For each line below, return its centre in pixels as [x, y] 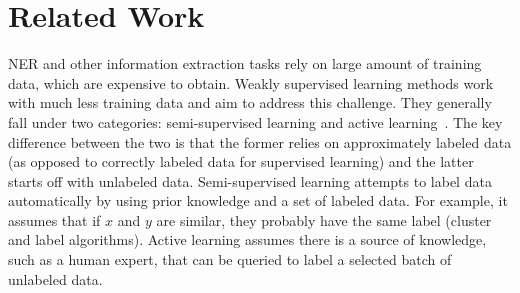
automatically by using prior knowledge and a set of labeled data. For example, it [258, 200]
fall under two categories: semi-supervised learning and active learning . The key [255, 121]
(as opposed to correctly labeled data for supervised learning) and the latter [241, 161]
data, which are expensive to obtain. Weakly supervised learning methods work [251, 82]
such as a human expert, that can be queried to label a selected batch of [230, 259]
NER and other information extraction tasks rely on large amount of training [245, 63]
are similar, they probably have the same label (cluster [324, 219]
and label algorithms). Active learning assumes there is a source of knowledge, [247, 239]
